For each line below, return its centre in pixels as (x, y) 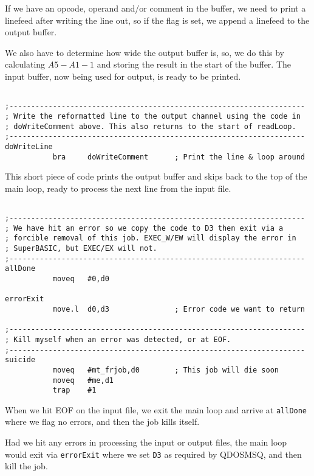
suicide (20, 360)
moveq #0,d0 (81, 278)
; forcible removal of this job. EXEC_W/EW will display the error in (151, 238)
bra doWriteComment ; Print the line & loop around (179, 157)
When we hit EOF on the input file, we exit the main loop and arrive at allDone (156, 409)
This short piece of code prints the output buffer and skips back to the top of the (156, 176)
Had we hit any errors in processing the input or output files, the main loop (146, 442)
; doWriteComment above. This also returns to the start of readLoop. (151, 126)
